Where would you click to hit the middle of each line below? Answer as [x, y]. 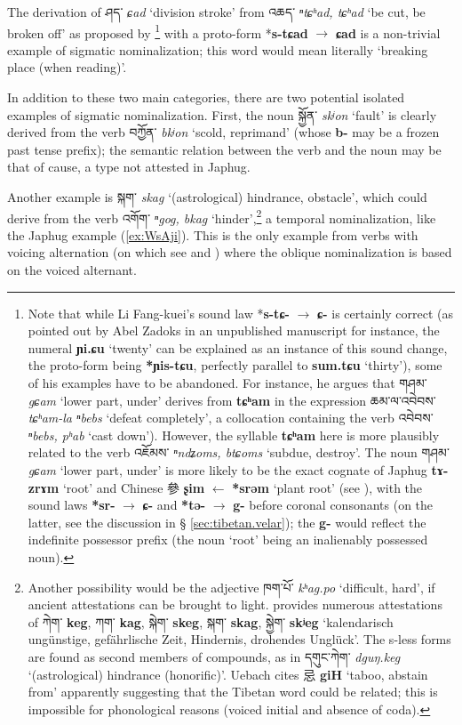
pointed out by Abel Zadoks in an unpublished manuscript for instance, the [234, 330]
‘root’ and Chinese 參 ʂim [134, 487]
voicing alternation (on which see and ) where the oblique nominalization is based [230, 252]
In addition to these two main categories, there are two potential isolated [206, 97]
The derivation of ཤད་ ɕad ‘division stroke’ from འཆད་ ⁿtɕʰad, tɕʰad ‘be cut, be [216, 12]
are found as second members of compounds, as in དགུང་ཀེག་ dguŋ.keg [214, 656]
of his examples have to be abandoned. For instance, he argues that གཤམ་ [227, 383]
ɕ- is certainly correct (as [386, 313]
